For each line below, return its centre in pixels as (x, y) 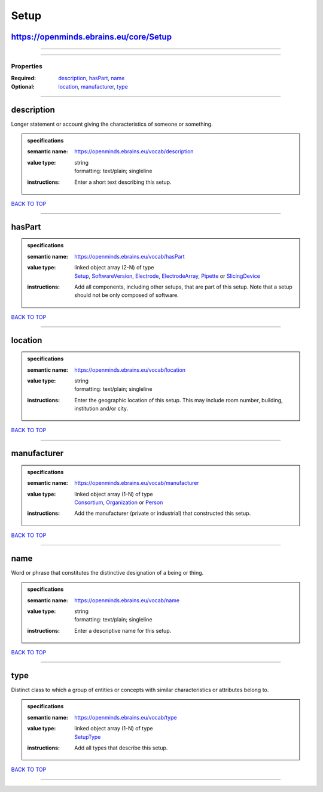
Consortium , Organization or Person (119, 502)
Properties (27, 66)
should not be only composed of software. (127, 295)
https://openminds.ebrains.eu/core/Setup (92, 37)
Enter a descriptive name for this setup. (123, 630)
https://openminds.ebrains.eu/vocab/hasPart (129, 256)
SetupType (88, 737)
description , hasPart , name (92, 78)
